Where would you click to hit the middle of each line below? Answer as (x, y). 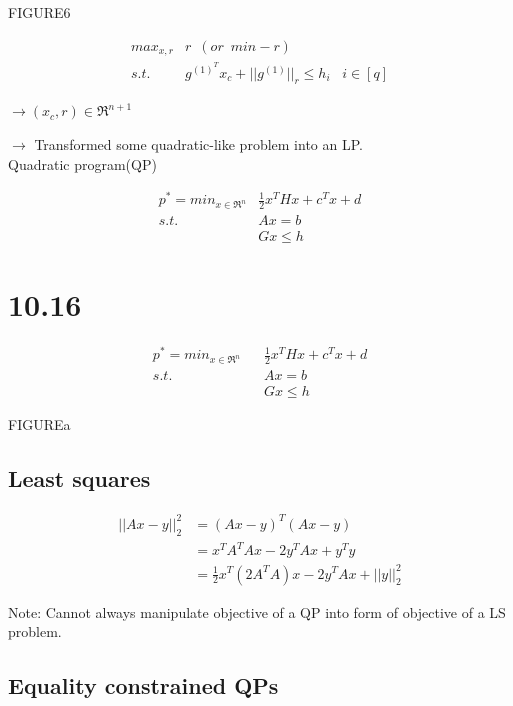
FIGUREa (39, 424)
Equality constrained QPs (143, 685)
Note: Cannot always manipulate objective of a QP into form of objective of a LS (257, 611)
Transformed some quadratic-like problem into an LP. (198, 144)
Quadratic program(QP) (82, 163)
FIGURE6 (39, 12)
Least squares (79, 478)
